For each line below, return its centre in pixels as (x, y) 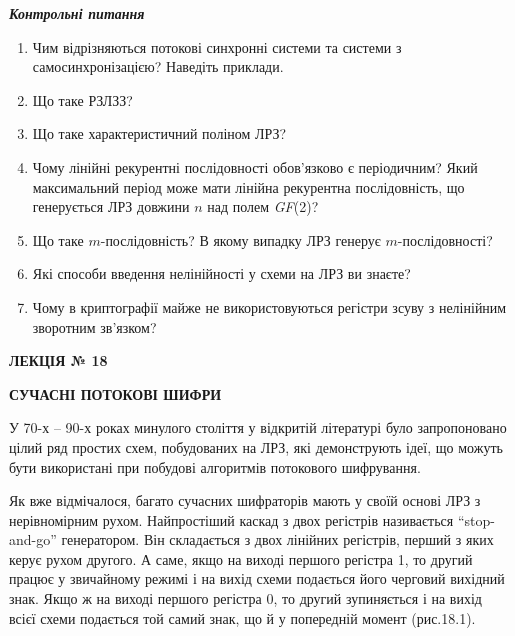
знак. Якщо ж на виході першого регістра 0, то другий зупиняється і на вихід (245, 598)
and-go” (33, 539)
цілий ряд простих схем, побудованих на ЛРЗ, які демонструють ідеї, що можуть (256, 446)
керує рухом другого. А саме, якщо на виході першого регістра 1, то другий (241, 558)
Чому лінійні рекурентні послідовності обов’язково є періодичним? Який (255, 166)
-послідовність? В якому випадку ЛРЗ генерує (240, 239)
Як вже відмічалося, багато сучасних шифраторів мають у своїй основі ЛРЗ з (245, 500)
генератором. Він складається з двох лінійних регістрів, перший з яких (277, 539)
